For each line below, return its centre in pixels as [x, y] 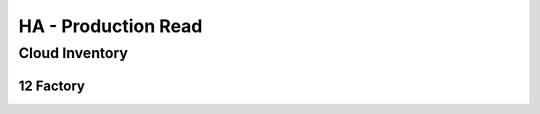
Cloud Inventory [73, 53]
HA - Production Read [110, 26]
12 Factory [51, 85]
